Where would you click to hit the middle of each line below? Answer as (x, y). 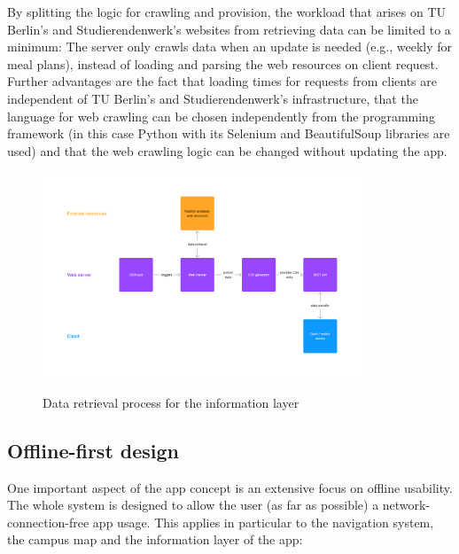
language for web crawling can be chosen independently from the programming (221, 116)
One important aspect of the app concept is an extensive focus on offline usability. (230, 487)
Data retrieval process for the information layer (171, 402)
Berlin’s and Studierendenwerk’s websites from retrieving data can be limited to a (229, 29)
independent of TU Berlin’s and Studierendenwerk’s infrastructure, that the (213, 98)
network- (406, 505)
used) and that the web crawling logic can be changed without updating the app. (227, 150)
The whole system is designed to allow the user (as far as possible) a (193, 505)
